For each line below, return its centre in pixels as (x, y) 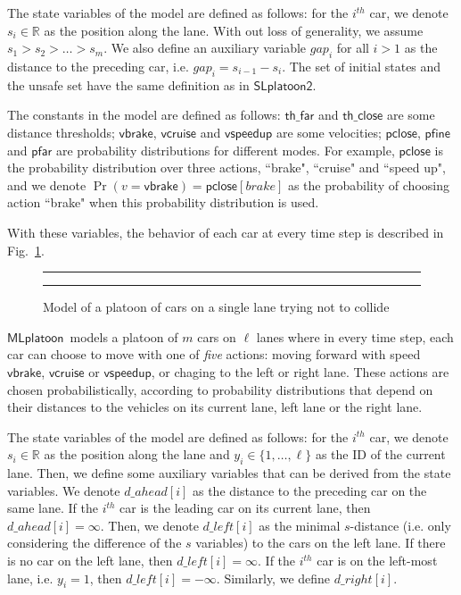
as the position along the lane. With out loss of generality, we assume (234, 30)
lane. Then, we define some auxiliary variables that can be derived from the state (229, 473)
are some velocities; (329, 132)
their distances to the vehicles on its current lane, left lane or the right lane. (215, 407)
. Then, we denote (149, 525)
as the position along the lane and (137, 454)
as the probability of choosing (368, 184)
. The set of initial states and (362, 66)
